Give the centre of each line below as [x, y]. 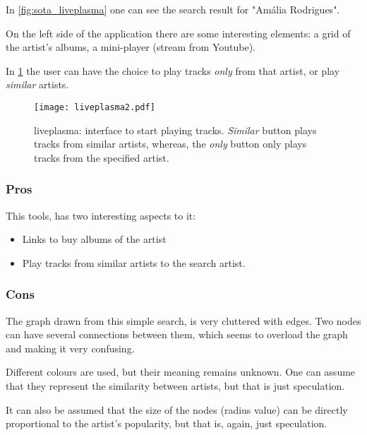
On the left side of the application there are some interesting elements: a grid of [178, 33]
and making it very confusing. [70, 348]
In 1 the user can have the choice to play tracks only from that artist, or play [173, 70]
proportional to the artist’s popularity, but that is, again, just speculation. [167, 423]
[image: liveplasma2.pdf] [95, 107]
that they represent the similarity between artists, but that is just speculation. [175, 386]
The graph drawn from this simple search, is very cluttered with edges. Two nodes [183, 320]
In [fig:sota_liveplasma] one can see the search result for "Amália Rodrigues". [173, 9]
